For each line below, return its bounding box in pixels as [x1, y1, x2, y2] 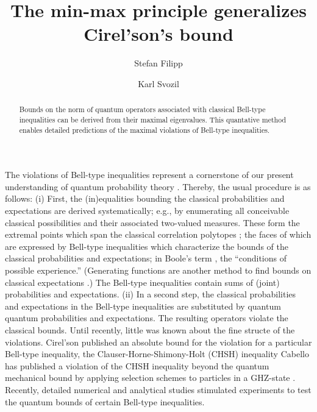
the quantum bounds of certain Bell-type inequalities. [5, 395, 205, 408]
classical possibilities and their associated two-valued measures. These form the [5, 216, 300, 229]
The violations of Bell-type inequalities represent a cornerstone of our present [5, 168, 294, 181]
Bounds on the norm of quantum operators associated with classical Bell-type [19, 104, 266, 115]
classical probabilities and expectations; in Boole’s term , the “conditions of [5, 252, 287, 265]
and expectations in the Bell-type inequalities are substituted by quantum [5, 299, 281, 312]
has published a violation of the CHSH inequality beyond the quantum [5, 359, 269, 372]
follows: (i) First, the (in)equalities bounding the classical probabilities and [5, 192, 285, 205]
